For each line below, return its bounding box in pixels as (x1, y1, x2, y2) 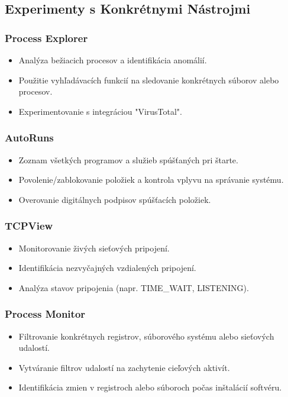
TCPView (5, 218, 53, 233)
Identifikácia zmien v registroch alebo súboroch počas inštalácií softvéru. (18, 381, 282, 393)
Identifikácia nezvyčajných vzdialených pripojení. (18, 262, 196, 274)
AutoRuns (5, 130, 54, 145)
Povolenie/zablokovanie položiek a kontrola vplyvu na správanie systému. (18, 173, 284, 186)
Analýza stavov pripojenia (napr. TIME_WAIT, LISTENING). (18, 281, 249, 293)
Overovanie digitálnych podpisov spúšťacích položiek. (18, 193, 211, 205)
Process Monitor (5, 306, 86, 321)
